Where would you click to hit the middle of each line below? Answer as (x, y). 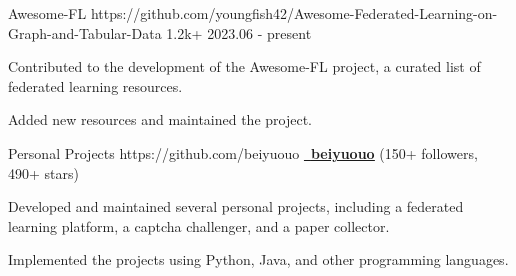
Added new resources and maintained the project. (160, 119)
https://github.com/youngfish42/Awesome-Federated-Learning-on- (294, 13)
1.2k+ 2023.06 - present (239, 32)
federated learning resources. (95, 85)
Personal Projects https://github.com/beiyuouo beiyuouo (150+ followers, (243, 152)
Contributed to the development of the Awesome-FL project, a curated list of (244, 66)
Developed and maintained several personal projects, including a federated (236, 206)
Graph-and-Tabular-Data (85, 32)
